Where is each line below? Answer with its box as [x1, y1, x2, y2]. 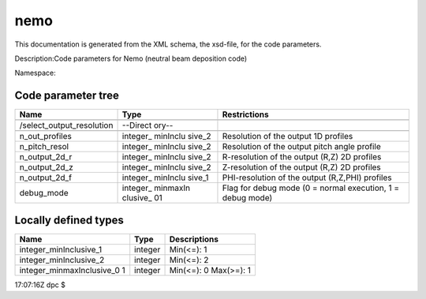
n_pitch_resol [19, 141, 69, 152]
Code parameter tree [14, 89, 120, 103]
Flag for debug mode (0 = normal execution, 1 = [222, 182, 400, 193]
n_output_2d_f [19, 172, 73, 183]
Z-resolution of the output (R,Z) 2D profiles [222, 162, 382, 173]
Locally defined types [14, 213, 124, 226]
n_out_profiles [19, 131, 73, 142]
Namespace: [14, 68, 56, 78]
